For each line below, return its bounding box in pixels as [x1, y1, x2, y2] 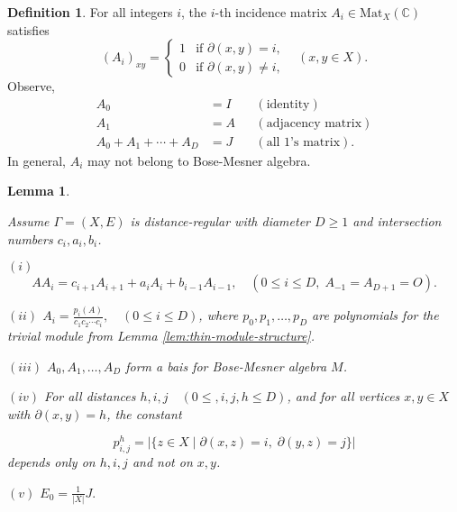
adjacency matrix [266, 116, 362, 130]
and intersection [352, 212, 442, 231]
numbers [7, 229, 53, 248]
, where [198, 306, 239, 325]
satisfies [7, 20, 50, 39]
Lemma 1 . [7, 181, 70, 200]
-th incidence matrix [215, 3, 327, 21]
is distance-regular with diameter [130, 212, 310, 231]
